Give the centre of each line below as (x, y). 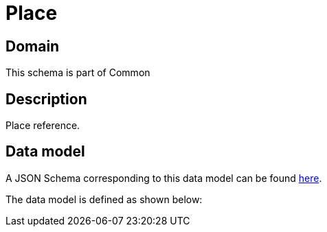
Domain (33, 46)
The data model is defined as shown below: (104, 199)
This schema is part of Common (78, 73)
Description (46, 99)
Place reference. (43, 126)
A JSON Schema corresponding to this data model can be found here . (164, 178)
